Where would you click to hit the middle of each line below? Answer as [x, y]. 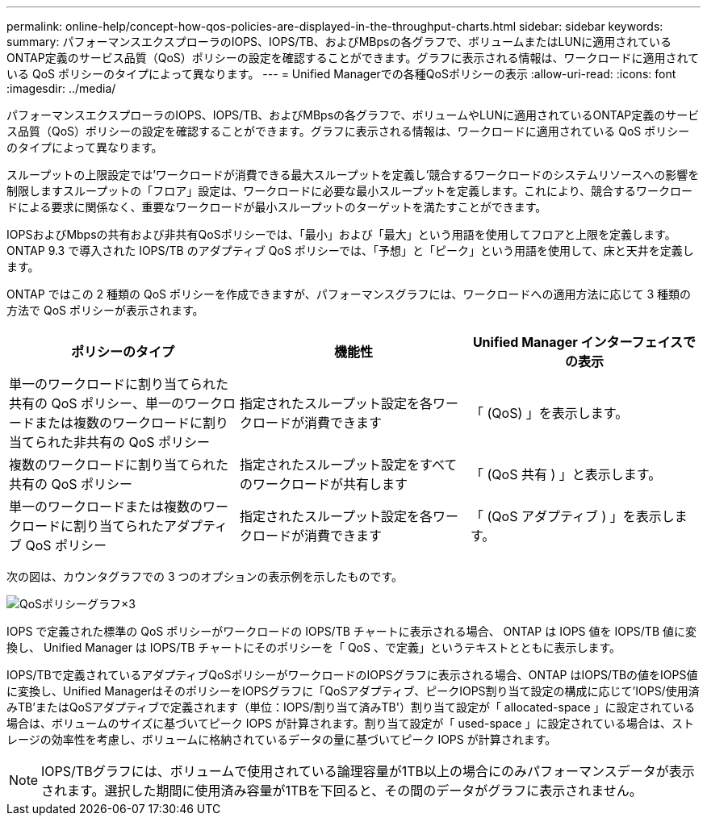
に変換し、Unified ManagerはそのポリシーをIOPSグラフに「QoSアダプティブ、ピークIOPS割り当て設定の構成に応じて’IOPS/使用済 [353, 691]
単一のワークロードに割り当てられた [119, 384]
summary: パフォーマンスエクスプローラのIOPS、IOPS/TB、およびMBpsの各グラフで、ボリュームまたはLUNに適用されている [339, 42]
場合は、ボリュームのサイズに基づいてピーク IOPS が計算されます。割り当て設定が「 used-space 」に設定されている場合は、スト [351, 723]
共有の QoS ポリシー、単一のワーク [116, 403]
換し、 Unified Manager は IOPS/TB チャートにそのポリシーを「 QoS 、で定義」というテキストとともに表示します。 [314, 647]
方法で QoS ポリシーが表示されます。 [105, 310]
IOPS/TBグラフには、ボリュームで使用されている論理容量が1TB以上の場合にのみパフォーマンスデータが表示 [368, 771]
